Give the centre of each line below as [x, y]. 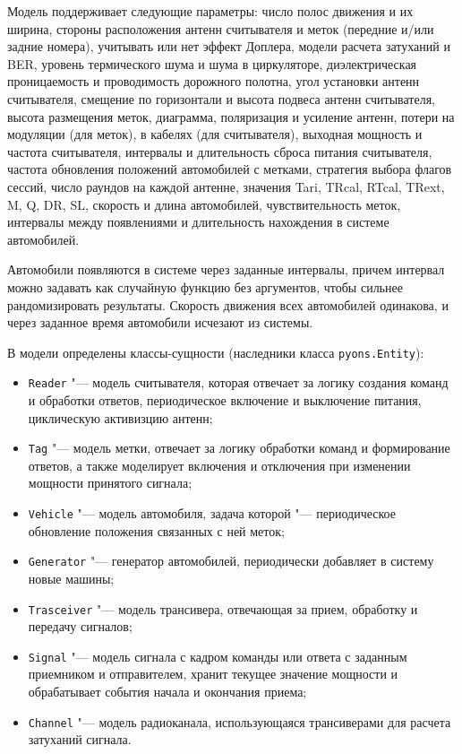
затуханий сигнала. [80, 739]
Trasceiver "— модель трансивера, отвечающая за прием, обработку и [223, 608]
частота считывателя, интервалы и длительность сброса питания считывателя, [220, 151]
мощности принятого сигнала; [110, 483]
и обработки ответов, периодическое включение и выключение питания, [225, 400]
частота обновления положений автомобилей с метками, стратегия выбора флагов [230, 169]
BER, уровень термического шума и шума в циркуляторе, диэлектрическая [212, 63]
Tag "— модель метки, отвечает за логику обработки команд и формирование [239, 448]
